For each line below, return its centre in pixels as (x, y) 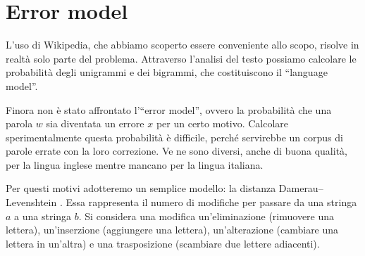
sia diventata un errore (95, 123)
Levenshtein (31, 202)
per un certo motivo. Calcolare (222, 123)
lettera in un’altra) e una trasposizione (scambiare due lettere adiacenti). (163, 243)
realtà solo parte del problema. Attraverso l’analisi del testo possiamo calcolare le (181, 58)
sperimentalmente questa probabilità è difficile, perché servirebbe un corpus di (174, 137)
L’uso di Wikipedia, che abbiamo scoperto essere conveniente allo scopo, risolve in (182, 45)
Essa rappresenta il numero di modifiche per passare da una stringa (211, 202)
